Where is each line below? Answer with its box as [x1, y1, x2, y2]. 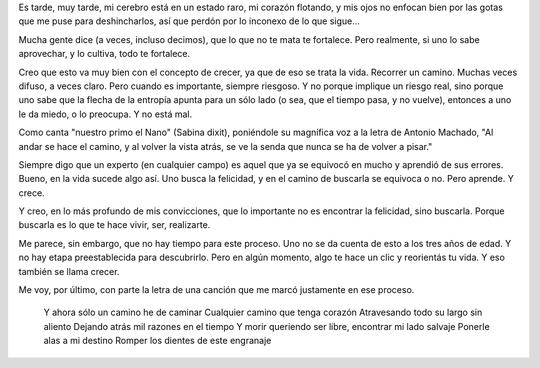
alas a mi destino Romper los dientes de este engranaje [43, 335, 272, 347]
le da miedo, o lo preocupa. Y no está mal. [18, 108, 193, 120]
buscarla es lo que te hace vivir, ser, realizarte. [18, 219, 211, 231]
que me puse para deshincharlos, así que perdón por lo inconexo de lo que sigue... [18, 15, 360, 27]
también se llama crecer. [18, 265, 120, 277]
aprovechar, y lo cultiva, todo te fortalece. [18, 48, 191, 60]
